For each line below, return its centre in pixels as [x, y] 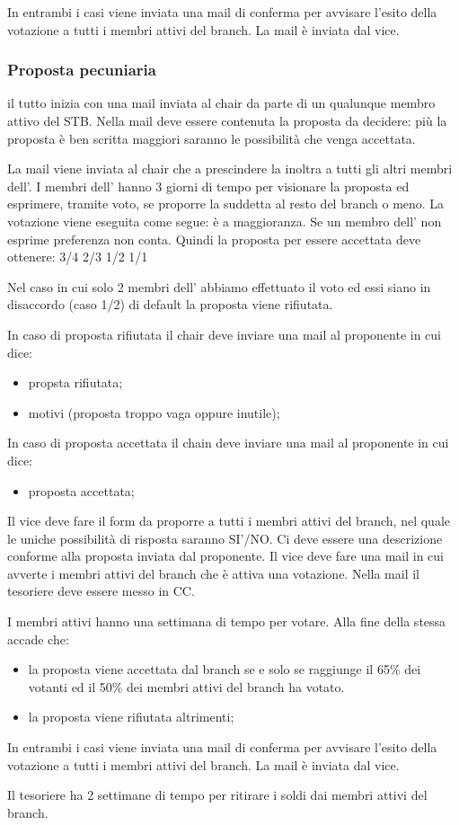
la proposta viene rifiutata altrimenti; [131, 717]
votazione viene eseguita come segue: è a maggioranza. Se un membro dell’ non [225, 221]
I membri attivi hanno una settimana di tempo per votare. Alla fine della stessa [227, 621]
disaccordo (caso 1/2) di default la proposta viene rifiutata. [170, 304]
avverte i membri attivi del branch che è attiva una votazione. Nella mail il [213, 573]
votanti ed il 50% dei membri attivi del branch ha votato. [186, 686]
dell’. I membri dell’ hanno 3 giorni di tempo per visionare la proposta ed [208, 186]
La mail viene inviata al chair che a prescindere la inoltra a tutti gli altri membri [230, 169]
